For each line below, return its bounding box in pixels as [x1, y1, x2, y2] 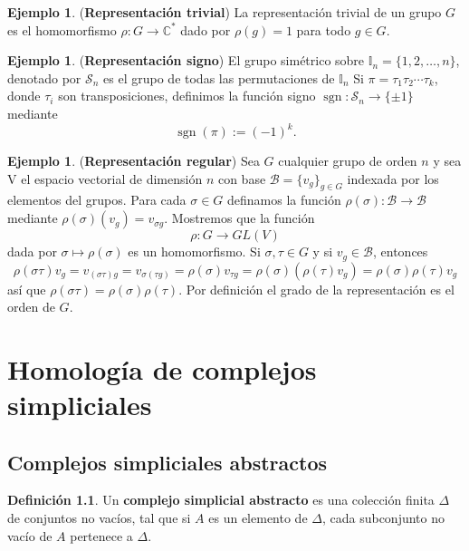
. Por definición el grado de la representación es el [178, 279, 455, 298]
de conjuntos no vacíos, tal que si [7, 508, 191, 527]
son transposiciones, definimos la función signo [58, 86, 316, 105]
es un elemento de [208, 508, 308, 527]
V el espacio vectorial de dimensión [7, 169, 203, 188]
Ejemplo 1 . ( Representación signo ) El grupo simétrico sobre [7, 51, 365, 70]
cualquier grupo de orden [278, 151, 417, 170]
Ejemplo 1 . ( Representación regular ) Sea [7, 151, 260, 170]
